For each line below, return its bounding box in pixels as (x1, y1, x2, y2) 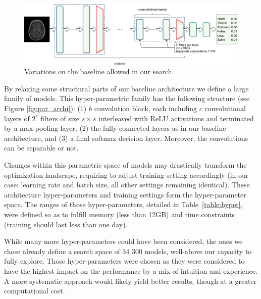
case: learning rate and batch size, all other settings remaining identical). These (4, 179, 250, 190)
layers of (4, 113, 30, 123)
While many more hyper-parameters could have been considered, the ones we (4, 236, 243, 246)
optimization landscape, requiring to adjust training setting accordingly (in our (4, 169, 249, 180)
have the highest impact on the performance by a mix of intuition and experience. (4, 265, 257, 276)
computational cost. (4, 285, 65, 296)
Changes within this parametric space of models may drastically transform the (4, 160, 247, 170)
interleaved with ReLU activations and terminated (98, 113, 254, 123)
